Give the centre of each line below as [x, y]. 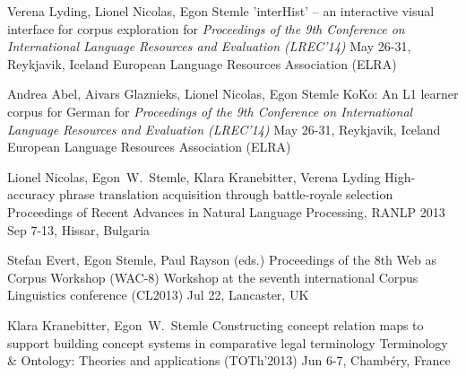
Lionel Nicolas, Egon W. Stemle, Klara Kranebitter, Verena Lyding [194, 176]
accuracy [31, 194]
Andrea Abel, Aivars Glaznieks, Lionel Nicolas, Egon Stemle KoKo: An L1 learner [233, 94]
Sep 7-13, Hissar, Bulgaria [79, 229]
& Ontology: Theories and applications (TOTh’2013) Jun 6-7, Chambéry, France [229, 360]
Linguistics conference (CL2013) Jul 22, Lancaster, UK [158, 295]
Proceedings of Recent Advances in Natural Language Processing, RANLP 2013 [226, 211]
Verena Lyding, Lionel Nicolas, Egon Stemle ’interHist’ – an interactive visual [221, 11]
